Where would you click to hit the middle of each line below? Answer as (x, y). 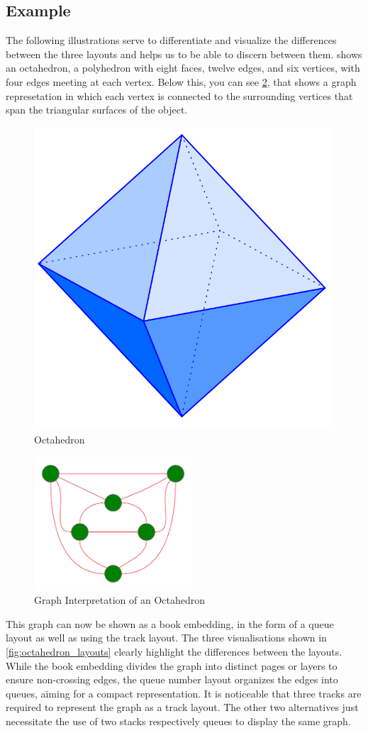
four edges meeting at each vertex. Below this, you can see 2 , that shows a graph (181, 81)
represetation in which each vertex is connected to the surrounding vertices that (179, 95)
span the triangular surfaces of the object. (97, 110)
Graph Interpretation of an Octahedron (120, 600)
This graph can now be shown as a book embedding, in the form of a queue (170, 623)
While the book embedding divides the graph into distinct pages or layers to (172, 665)
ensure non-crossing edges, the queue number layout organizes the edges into (172, 679)
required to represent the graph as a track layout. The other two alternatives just (182, 707)
